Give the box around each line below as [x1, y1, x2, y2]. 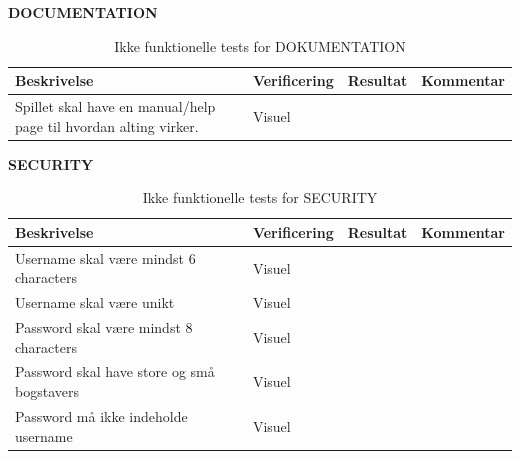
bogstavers [15, 381, 79, 402]
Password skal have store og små [15, 361, 215, 382]
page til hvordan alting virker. [15, 115, 199, 136]
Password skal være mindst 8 [15, 317, 193, 338]
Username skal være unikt [15, 292, 175, 313]
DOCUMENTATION [8, 2, 158, 22]
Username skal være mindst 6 [15, 247, 196, 268]
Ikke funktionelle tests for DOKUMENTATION [114, 35, 406, 56]
